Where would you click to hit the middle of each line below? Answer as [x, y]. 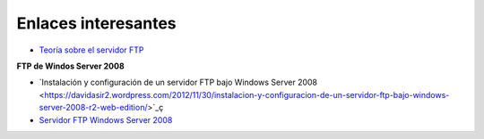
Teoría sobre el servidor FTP [91, 50]
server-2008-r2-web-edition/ [93, 108]
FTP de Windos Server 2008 [70, 66]
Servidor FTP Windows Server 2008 [106, 119]
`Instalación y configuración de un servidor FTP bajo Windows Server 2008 [178, 82]
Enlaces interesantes [96, 23]
